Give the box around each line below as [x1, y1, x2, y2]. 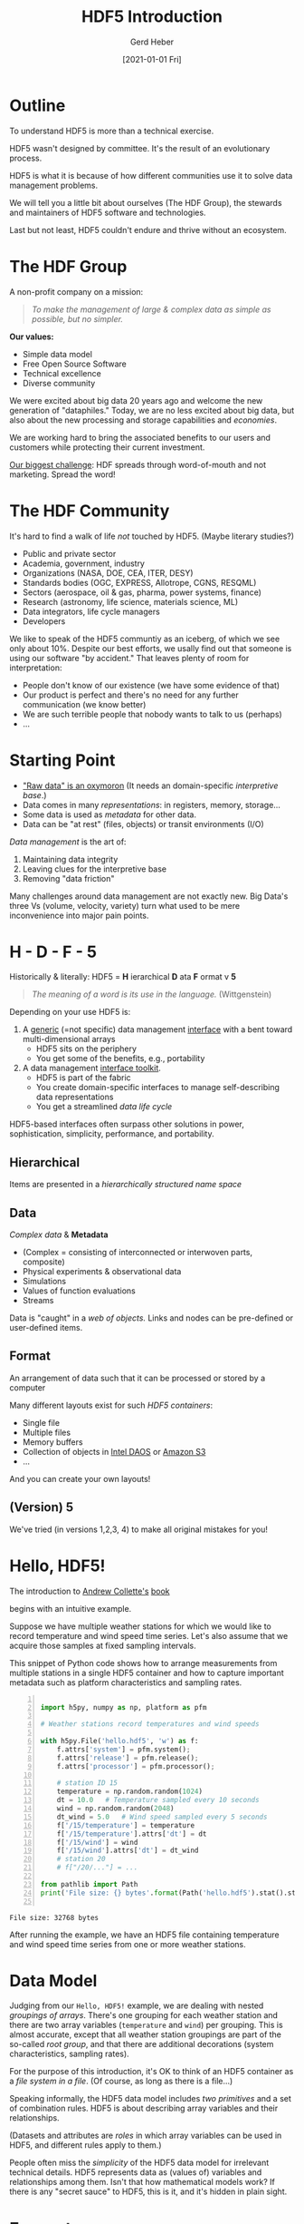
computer [9, 1381, 46, 1393]
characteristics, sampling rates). [9, 2048, 129, 2060]
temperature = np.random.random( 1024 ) [56, 1787, 204, 1797]
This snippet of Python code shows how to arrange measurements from [9, 1657, 278, 1668]
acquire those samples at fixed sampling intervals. [9, 1640, 196, 1651]
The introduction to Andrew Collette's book [9, 1585, 170, 1596]
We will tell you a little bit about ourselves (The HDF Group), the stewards [9, 197, 282, 208]
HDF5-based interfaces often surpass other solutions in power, [9, 1118, 244, 1130]
